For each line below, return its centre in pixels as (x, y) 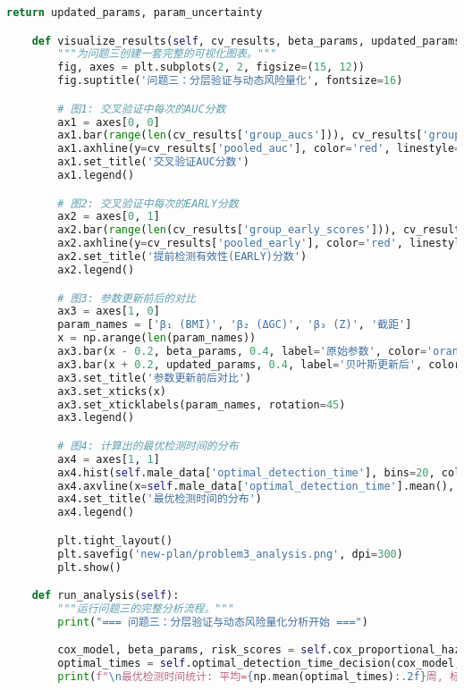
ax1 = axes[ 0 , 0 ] (109, 122)
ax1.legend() (96, 176)
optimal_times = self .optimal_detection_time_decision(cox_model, (259, 664)
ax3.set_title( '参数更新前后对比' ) (155, 378)
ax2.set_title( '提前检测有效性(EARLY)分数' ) (182, 257)
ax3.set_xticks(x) (112, 391)
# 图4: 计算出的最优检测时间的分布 (148, 446)
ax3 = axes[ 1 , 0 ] (109, 311)
